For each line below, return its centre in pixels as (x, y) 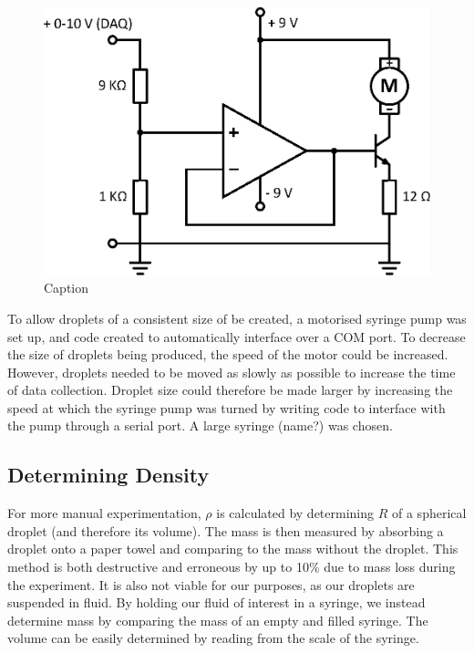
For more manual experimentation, (104, 513)
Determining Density (108, 475)
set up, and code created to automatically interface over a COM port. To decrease (237, 336)
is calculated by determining (295, 513)
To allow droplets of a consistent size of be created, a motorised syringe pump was (237, 318)
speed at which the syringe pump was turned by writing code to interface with (227, 407)
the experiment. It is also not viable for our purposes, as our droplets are (211, 584)
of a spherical (429, 513)
